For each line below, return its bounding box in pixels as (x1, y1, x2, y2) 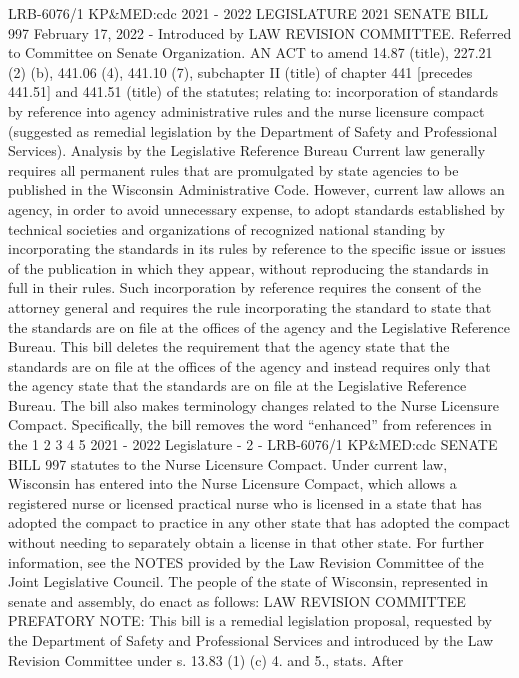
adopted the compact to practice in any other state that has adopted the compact (8, 512, 510, 533)
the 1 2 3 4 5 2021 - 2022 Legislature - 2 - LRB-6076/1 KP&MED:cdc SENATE (8, 434, 498, 455)
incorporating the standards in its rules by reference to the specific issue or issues (8, 238, 506, 259)
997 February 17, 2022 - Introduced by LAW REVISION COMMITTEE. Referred (8, 22, 512, 43)
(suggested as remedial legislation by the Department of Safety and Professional (8, 120, 498, 141)
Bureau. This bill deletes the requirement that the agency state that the (8, 336, 450, 357)
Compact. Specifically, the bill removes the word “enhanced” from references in (8, 414, 492, 435)
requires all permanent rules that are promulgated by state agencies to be (8, 159, 459, 180)
